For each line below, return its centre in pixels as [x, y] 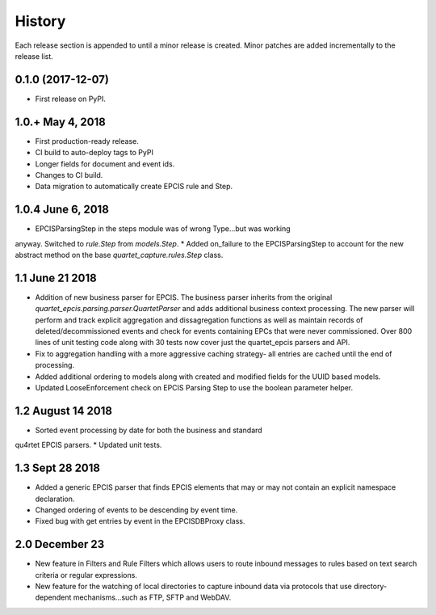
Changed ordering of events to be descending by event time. [136, 510]
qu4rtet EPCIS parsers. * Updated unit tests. [88, 445]
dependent [53, 597]
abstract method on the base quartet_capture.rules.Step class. [119, 255]
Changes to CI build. [69, 175]
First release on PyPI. [71, 99]
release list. [34, 56]
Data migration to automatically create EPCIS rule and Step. [134, 187]
